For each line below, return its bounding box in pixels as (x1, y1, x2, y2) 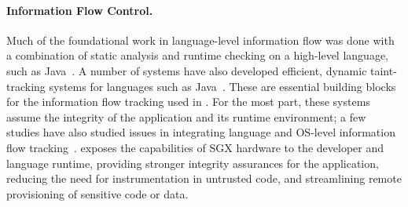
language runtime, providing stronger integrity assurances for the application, (6, 154, 379, 171)
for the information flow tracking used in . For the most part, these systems (6, 93, 370, 110)
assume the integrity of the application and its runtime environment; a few (6, 108, 366, 125)
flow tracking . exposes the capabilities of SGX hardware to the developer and (6, 139, 384, 155)
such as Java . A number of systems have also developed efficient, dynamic (6, 62, 367, 78)
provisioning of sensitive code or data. (6, 185, 189, 202)
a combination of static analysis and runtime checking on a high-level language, (6, 47, 388, 64)
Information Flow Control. (6, 2, 153, 18)
